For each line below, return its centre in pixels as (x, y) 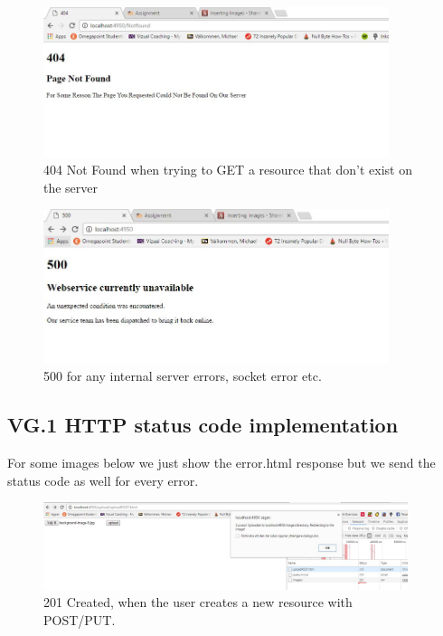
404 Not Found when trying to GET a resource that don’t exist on (228, 170)
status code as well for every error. (103, 480)
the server (71, 187)
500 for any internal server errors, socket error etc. (183, 376)
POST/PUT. (80, 620)
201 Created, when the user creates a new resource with (198, 602)
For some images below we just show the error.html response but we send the (221, 462)
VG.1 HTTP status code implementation (203, 425)
